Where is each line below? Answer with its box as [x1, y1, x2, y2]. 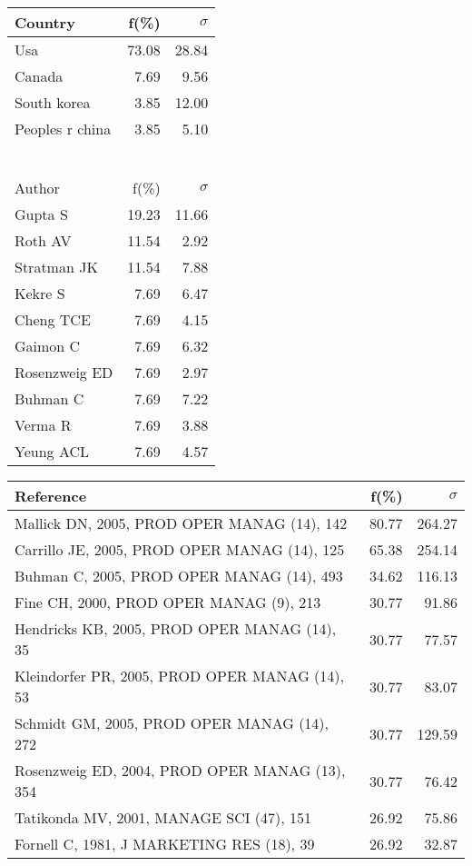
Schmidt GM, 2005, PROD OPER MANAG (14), [15, 712, 329, 733]
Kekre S [15, 283, 65, 304]
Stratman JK [15, 256, 98, 277]
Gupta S [15, 204, 68, 224]
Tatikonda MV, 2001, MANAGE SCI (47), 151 [15, 807, 312, 828]
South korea [15, 92, 91, 113]
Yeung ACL [15, 441, 90, 462]
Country [15, 12, 75, 33]
